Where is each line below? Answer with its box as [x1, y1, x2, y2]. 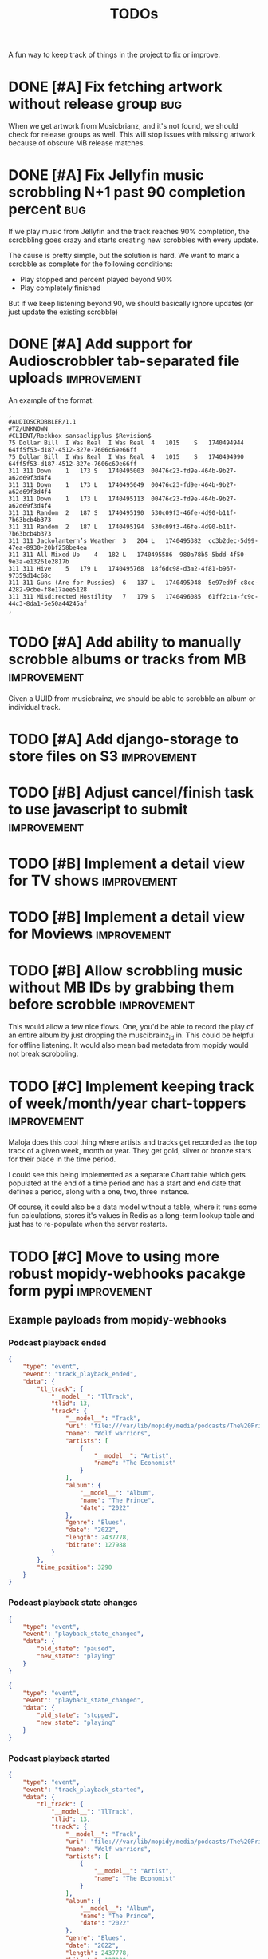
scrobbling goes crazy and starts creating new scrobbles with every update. [8, 235, 259, 245]
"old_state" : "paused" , [37, 1645, 116, 1653]
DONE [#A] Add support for [8, 335, 193, 353]
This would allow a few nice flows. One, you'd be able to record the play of [8, 1021, 254, 1031]
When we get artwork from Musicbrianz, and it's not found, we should [8, 121, 238, 131]
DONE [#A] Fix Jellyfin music [8, 166, 205, 185]
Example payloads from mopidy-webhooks [8, 1312, 227, 1327]
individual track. [8, 702, 61, 711]
